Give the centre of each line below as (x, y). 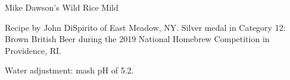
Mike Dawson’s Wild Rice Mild (62, 7)
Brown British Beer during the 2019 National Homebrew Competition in (137, 39)
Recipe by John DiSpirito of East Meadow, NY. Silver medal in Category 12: (145, 27)
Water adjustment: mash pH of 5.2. (69, 70)
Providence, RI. (33, 50)
